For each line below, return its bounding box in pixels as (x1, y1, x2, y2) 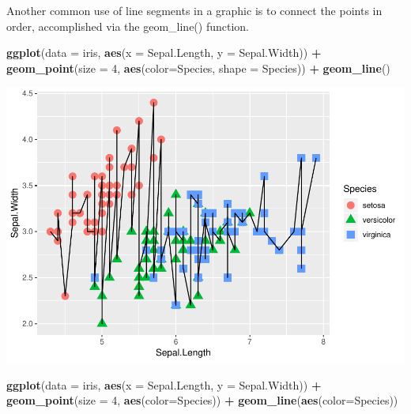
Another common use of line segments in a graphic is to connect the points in (6, 2, 383, 18)
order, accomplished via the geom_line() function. (6, 17, 250, 34)
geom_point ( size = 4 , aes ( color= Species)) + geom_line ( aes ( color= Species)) (6, 392, 398, 408)
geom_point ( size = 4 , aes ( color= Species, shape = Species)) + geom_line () (6, 59, 390, 76)
